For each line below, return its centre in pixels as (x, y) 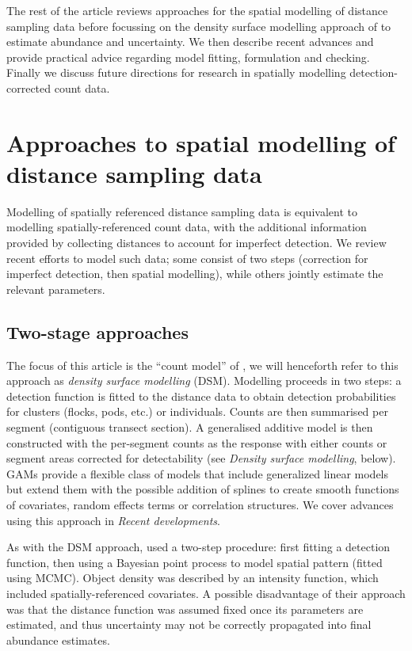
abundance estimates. (58, 640)
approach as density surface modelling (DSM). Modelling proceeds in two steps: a (204, 381)
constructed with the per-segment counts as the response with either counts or (197, 442)
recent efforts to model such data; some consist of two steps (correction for (187, 258)
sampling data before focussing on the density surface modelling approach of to (199, 26)
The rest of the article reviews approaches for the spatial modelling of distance (197, 10)
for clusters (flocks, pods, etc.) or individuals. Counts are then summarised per (197, 411)
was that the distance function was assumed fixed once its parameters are (185, 609)
